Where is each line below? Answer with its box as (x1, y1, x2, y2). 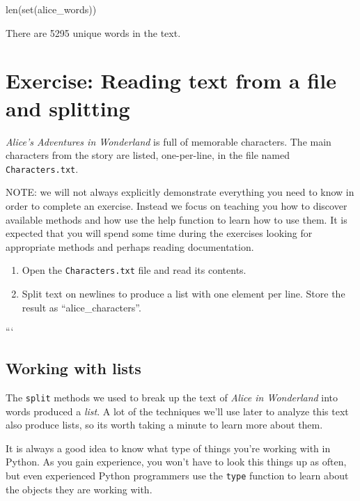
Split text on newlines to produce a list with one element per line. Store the (22, 286, 345, 300)
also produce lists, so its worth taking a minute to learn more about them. (6, 417, 323, 432)
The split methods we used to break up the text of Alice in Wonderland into (6, 390, 338, 404)
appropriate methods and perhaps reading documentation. (6, 239, 254, 254)
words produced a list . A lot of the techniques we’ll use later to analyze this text (6, 403, 349, 418)
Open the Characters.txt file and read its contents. (22, 263, 246, 277)
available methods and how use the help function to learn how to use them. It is (6, 212, 347, 226)
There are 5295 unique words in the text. (6, 25, 181, 40)
